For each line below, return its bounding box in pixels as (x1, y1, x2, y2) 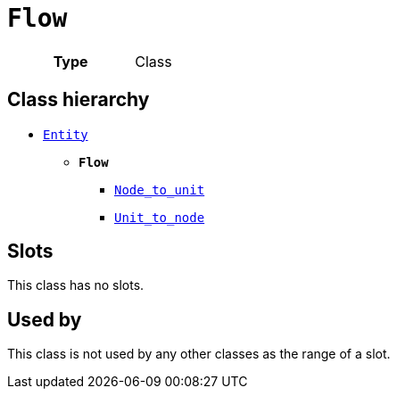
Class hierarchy (7, 88, 150, 111)
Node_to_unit (114, 182, 205, 197)
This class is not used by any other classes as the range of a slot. (7, 346, 391, 362)
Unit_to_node (114, 210, 205, 225)
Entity (43, 127, 88, 142)
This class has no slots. (7, 277, 145, 293)
